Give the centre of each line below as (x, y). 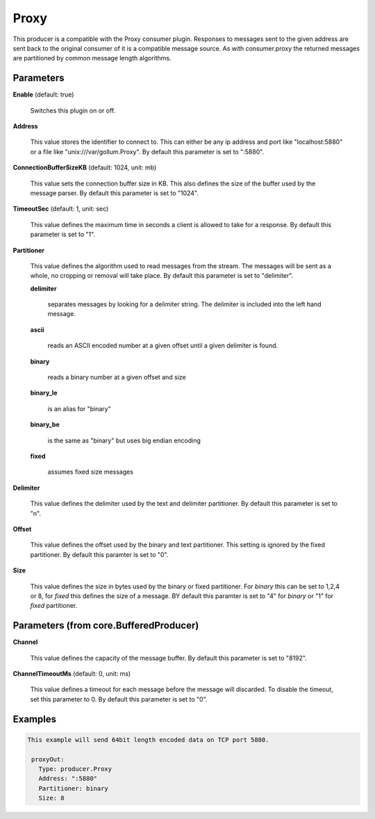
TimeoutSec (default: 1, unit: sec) (61, 209)
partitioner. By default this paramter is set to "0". (99, 554)
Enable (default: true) (43, 94)
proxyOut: (48, 759)
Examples (35, 719)
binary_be (45, 424)
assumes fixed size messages (90, 472)
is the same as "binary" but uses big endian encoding (124, 440)
